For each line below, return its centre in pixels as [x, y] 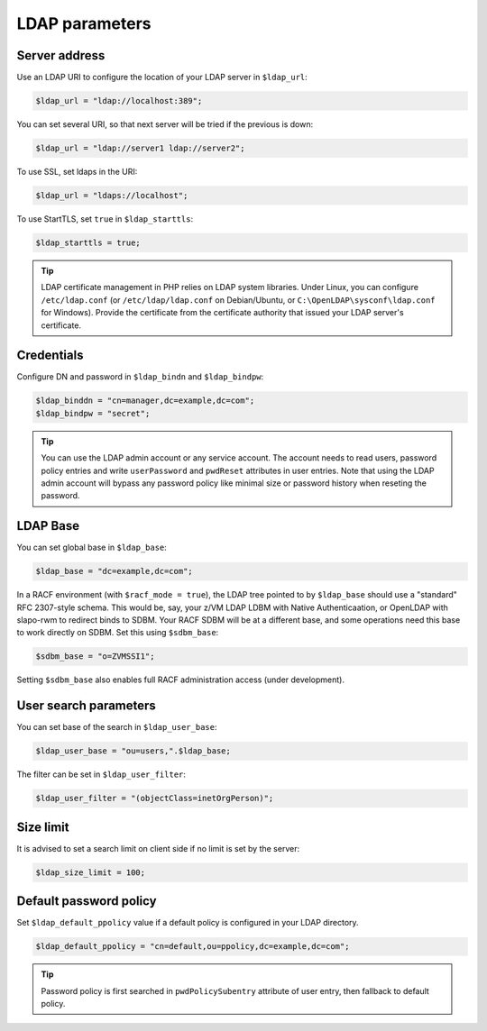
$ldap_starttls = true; [88, 242]
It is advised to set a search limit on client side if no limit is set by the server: [158, 848]
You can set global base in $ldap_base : [92, 547]
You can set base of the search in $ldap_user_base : [117, 727]
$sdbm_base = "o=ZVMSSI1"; [95, 657]
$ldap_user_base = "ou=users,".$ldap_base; [133, 751]
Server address [61, 55]
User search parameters [87, 706]
